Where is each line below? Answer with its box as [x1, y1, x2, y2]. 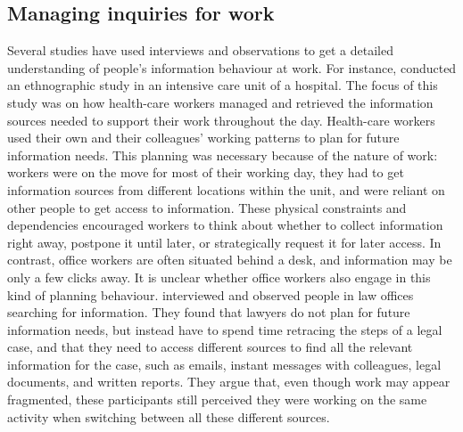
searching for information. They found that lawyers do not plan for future [7, 303, 410, 322]
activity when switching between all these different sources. [7, 407, 330, 426]
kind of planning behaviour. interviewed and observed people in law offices [7, 285, 414, 304]
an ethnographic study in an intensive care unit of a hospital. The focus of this [7, 76, 438, 94]
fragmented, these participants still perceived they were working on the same [7, 390, 427, 409]
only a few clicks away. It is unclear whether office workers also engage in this [7, 267, 431, 286]
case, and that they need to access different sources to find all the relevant [7, 338, 413, 356]
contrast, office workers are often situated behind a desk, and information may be [7, 250, 452, 269]
